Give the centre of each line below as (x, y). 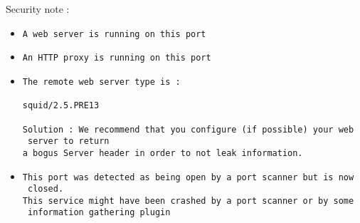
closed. (46, 189)
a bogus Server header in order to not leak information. (163, 153)
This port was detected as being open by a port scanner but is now (188, 177)
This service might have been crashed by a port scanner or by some (188, 201)
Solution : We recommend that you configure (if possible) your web (188, 129)
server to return (68, 141)
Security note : (38, 9)
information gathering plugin (99, 213)
